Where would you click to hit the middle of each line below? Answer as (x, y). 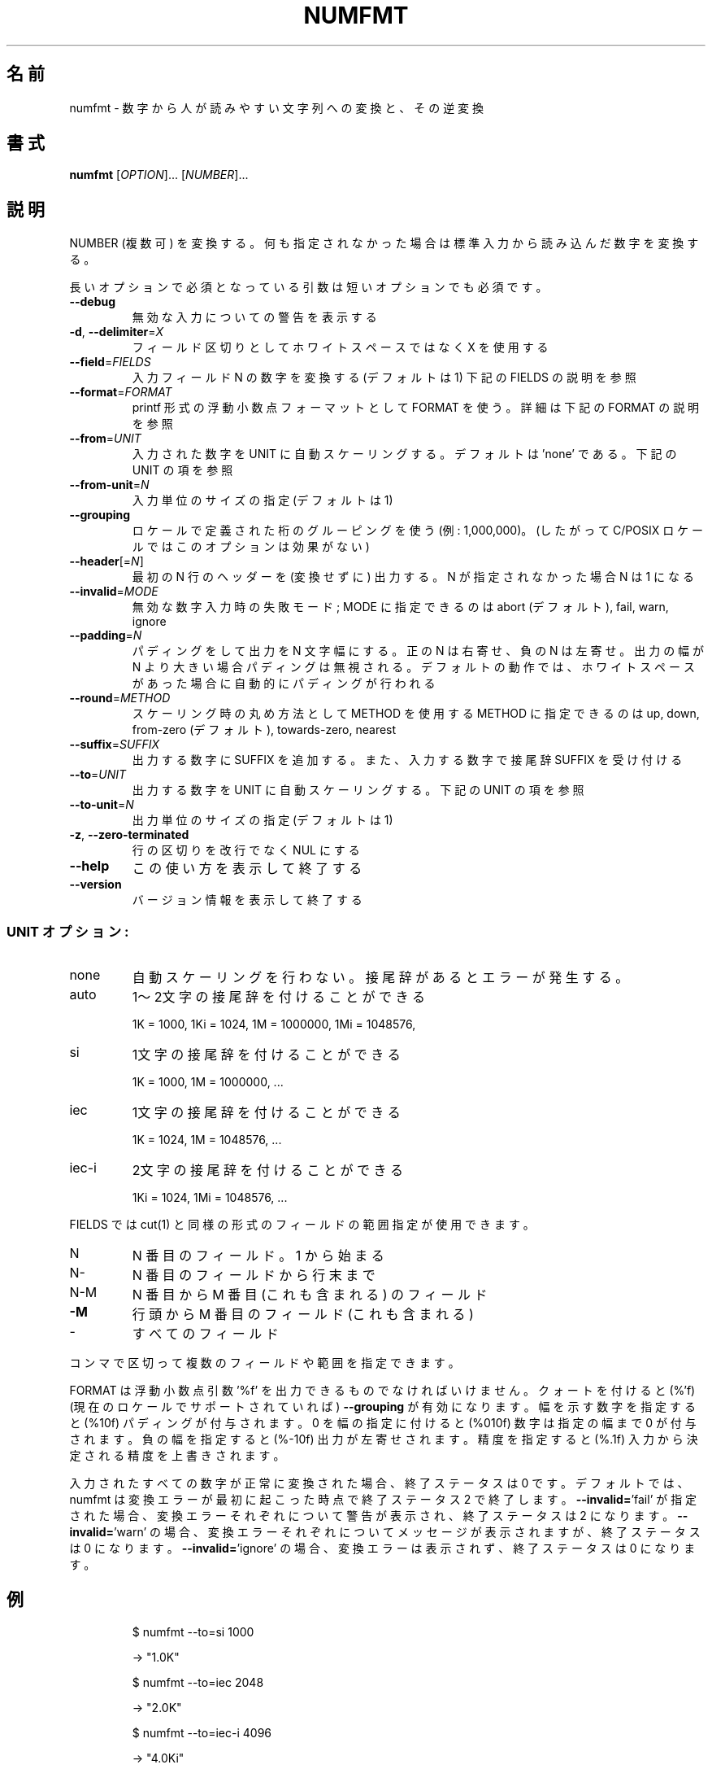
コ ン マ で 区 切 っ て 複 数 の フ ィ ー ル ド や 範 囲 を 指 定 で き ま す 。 (265, 1363)
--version (96, 884)
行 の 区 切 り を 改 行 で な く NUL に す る (246, 850)
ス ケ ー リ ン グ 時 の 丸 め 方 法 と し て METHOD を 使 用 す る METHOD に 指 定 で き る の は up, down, (416, 714)
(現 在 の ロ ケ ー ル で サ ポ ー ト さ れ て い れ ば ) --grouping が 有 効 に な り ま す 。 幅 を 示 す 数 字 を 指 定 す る (382, 1407)
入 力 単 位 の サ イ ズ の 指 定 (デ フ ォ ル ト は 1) (263, 500)
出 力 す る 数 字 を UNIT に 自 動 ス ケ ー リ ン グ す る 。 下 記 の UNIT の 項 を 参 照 (358, 790)
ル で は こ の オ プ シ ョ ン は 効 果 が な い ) (251, 547)
